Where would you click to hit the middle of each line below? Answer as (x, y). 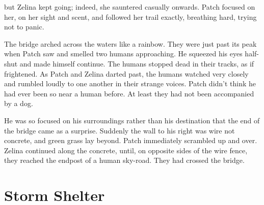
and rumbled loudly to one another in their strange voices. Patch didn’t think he (130, 83)
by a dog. (19, 103)
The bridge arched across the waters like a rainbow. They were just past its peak (130, 43)
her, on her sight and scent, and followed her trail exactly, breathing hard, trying (130, 16)
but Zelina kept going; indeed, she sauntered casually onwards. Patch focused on (130, 7)
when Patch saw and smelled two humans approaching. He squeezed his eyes (123, 54)
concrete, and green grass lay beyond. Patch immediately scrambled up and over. (131, 140)
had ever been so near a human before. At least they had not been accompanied (129, 93)
